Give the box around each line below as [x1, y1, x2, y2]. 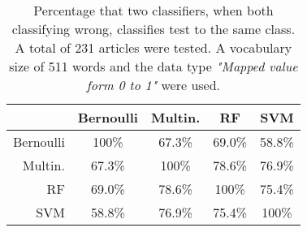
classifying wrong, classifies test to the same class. [11, 19, 296, 38]
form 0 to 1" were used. [86, 75, 221, 94]
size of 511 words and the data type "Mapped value [9, 57, 298, 75]
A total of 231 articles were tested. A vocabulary [15, 38, 292, 57]
